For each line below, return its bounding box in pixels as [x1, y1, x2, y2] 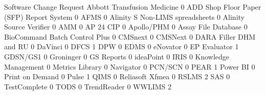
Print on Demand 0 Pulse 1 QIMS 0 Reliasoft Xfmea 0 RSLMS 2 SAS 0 [4, 71, 230, 82]
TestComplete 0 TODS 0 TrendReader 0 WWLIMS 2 [4, 81, 171, 91]
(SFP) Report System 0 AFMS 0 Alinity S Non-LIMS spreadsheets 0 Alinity [4, 11, 245, 22]
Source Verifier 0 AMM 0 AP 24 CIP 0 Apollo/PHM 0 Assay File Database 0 [4, 21, 248, 32]
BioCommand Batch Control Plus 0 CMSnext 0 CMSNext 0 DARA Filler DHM [4, 31, 256, 42]
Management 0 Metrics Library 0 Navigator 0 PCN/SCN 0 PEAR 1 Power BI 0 [4, 61, 255, 72]
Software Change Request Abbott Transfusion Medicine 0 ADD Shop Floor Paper [4, 2, 261, 12]
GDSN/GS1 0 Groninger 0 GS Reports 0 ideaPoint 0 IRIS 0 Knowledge [4, 51, 230, 61]
